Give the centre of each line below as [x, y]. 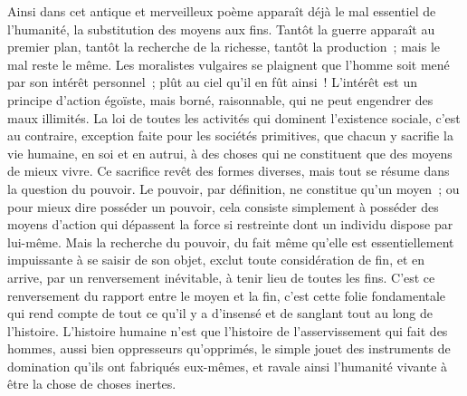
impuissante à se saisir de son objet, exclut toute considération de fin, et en [216, 260]
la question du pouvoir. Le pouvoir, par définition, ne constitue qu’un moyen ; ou [233, 188]
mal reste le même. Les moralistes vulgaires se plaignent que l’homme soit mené [229, 64]
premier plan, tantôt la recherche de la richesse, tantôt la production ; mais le [224, 47]
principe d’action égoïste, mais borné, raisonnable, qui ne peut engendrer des [220, 99]
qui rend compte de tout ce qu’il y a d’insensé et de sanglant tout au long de [220, 313]
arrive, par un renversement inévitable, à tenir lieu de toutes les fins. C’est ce [221, 277]
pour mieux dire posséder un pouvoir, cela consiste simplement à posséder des [223, 206]
